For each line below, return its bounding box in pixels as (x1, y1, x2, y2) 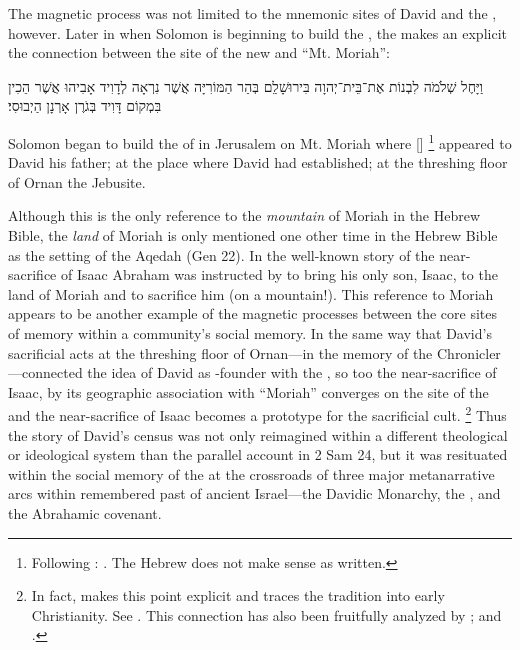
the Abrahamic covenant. (8, 502, 162, 523)
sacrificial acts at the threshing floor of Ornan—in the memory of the (8, 342, 433, 363)
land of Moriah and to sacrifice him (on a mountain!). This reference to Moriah (8, 283, 494, 304)
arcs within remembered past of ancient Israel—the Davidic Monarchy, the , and (8, 483, 501, 504)
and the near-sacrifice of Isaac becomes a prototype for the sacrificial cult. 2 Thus (8, 402, 507, 425)
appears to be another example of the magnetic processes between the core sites (8, 303, 497, 324)
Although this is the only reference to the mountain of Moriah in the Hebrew (8, 205, 481, 226)
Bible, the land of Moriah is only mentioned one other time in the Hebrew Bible (8, 225, 498, 245)
